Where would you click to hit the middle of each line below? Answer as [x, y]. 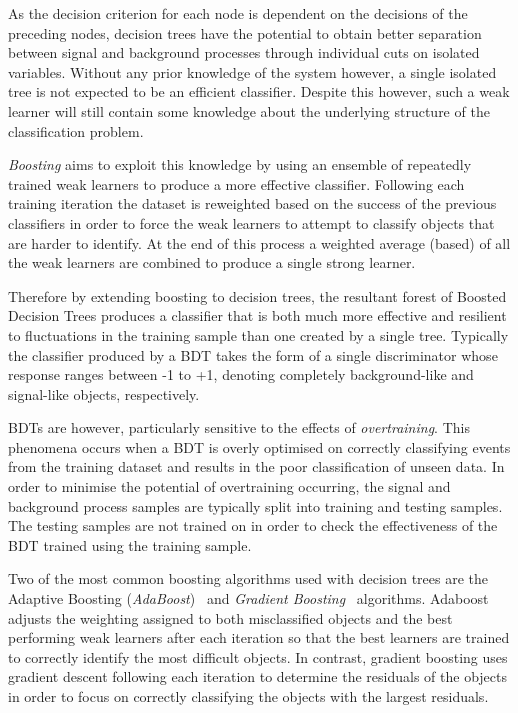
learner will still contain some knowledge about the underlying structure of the [249, 110]
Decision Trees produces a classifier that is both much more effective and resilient [257, 315]
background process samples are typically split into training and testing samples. [255, 505]
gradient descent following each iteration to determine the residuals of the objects [257, 676]
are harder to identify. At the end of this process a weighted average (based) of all [259, 242]
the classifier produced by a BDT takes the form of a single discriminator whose [253, 354]
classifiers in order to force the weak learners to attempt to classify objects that [251, 222]
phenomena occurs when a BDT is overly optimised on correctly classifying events [259, 446]
